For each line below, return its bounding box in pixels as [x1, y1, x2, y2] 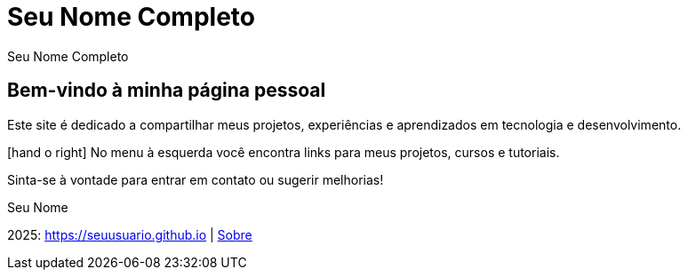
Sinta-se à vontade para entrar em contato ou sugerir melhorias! [7, 171, 384, 187]
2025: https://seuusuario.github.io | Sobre [7, 226, 252, 242]
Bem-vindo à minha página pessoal [7, 79, 326, 102]
